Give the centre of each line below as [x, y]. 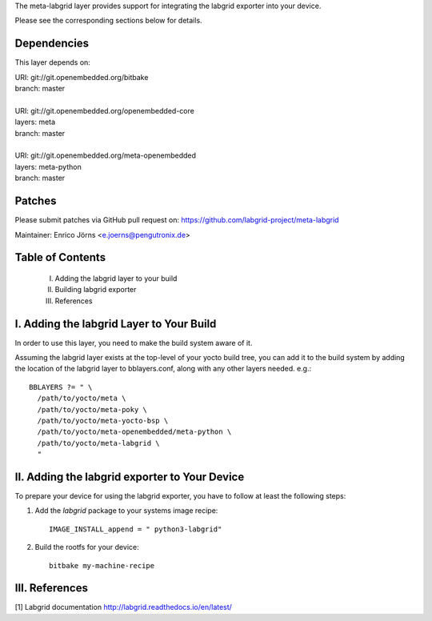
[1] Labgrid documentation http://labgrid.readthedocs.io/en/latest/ [123, 607]
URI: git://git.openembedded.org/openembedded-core [105, 110]
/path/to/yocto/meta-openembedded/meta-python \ [134, 432]
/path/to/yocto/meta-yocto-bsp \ [103, 421]
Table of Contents [60, 257]
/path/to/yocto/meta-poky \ [92, 409]
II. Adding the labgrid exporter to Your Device [130, 477]
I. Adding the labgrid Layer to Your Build [116, 324]
